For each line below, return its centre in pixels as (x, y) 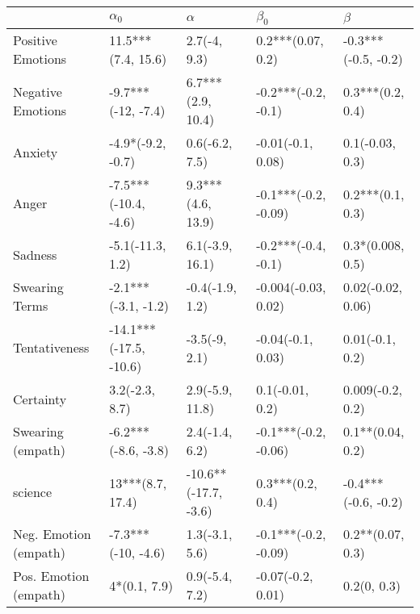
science (33, 492)
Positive (35, 40)
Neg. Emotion (52, 534)
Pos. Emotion (51, 576)
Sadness (35, 254)
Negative (38, 91)
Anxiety (36, 152)
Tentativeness (51, 348)
